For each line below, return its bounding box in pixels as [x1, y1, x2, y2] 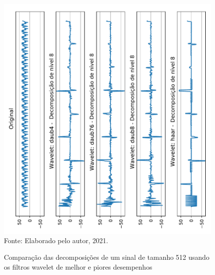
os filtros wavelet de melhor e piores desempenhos [4, 261, 152, 272]
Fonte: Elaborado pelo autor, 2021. [4, 235, 108, 246]
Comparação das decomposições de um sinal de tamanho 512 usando [4, 252, 210, 262]
